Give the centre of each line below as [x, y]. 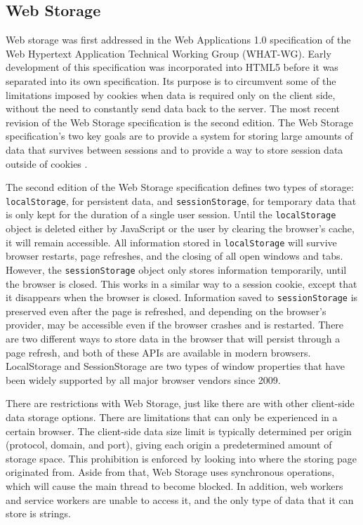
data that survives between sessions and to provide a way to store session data [174, 149]
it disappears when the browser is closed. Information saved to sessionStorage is [182, 297]
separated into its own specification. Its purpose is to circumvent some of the [171, 80]
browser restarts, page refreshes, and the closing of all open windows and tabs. [174, 256]
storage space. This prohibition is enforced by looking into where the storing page [181, 458]
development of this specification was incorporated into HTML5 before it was [172, 67]
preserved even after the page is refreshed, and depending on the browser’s [166, 311]
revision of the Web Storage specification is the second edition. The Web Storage [179, 122]
